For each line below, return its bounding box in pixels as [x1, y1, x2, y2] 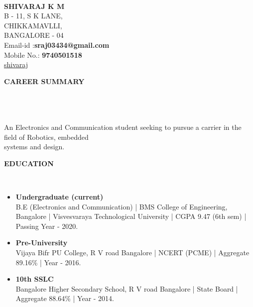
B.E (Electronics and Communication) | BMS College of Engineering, [15, 201, 228, 211]
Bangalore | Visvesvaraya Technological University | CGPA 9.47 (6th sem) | [15, 211, 247, 221]
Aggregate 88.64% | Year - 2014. [15, 293, 115, 304]
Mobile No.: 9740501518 [4, 49, 82, 60]
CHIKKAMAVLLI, [4, 20, 62, 30]
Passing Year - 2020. [15, 220, 78, 231]
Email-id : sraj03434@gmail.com [4, 39, 110, 50]
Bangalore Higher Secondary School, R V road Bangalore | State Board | [15, 283, 238, 294]
